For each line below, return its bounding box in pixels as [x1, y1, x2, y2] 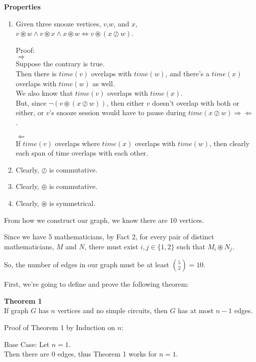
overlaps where [55, 138, 100, 148]
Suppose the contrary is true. [15, 58, 105, 69]
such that [176, 241, 206, 251]
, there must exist [84, 241, 138, 251]
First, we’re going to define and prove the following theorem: [4, 279, 189, 289]
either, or [15, 107, 44, 118]
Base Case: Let [4, 339, 50, 349]
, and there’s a [165, 68, 210, 78]
